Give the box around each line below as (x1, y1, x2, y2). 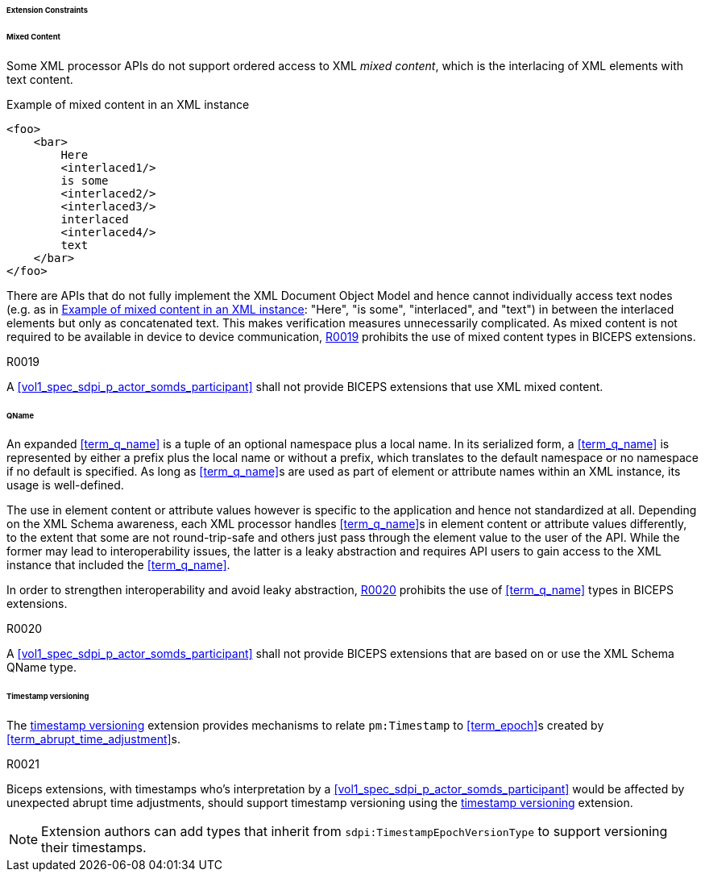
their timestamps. (41, 839, 147, 856)
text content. (6, 72, 73, 86)
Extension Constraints (6, 6, 88, 15)
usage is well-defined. (6, 478, 124, 493)
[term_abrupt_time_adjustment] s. (6, 732, 181, 747)
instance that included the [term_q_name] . (6, 558, 230, 572)
